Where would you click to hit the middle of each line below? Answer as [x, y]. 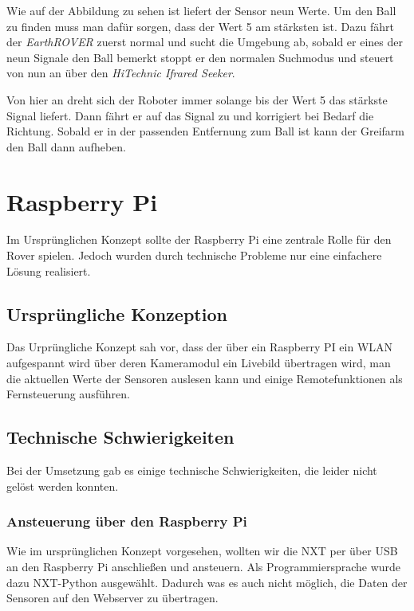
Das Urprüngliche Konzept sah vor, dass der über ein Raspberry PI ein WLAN [200, 347]
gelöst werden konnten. [63, 486]
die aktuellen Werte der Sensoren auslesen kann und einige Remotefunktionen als [205, 378]
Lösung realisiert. [49, 270]
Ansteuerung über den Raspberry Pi [127, 521]
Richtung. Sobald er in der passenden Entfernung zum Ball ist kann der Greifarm [205, 131]
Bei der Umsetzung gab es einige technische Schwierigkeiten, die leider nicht [192, 470]
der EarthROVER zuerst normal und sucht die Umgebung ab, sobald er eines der [205, 42]
